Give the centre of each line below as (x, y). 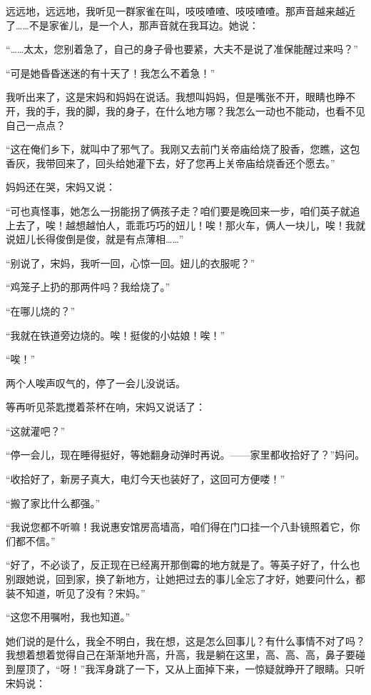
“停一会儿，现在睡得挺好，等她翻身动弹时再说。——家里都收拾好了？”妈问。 (185, 455)
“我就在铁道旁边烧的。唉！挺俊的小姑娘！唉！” (116, 335)
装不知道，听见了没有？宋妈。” (76, 592)
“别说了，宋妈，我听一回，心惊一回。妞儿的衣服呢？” (131, 262)
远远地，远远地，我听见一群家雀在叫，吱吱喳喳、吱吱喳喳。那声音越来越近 (181, 11)
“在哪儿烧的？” (41, 310)
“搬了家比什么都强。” (53, 502)
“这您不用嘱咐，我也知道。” (68, 617)
